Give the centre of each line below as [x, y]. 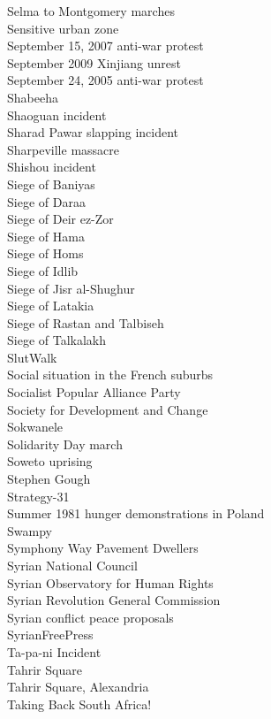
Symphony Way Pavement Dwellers [103, 548]
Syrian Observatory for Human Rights [110, 582]
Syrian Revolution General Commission [114, 600]
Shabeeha [33, 97]
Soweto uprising [50, 461]
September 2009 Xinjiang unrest [94, 62]
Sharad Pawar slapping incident [93, 132]
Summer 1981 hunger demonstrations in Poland [136, 513]
